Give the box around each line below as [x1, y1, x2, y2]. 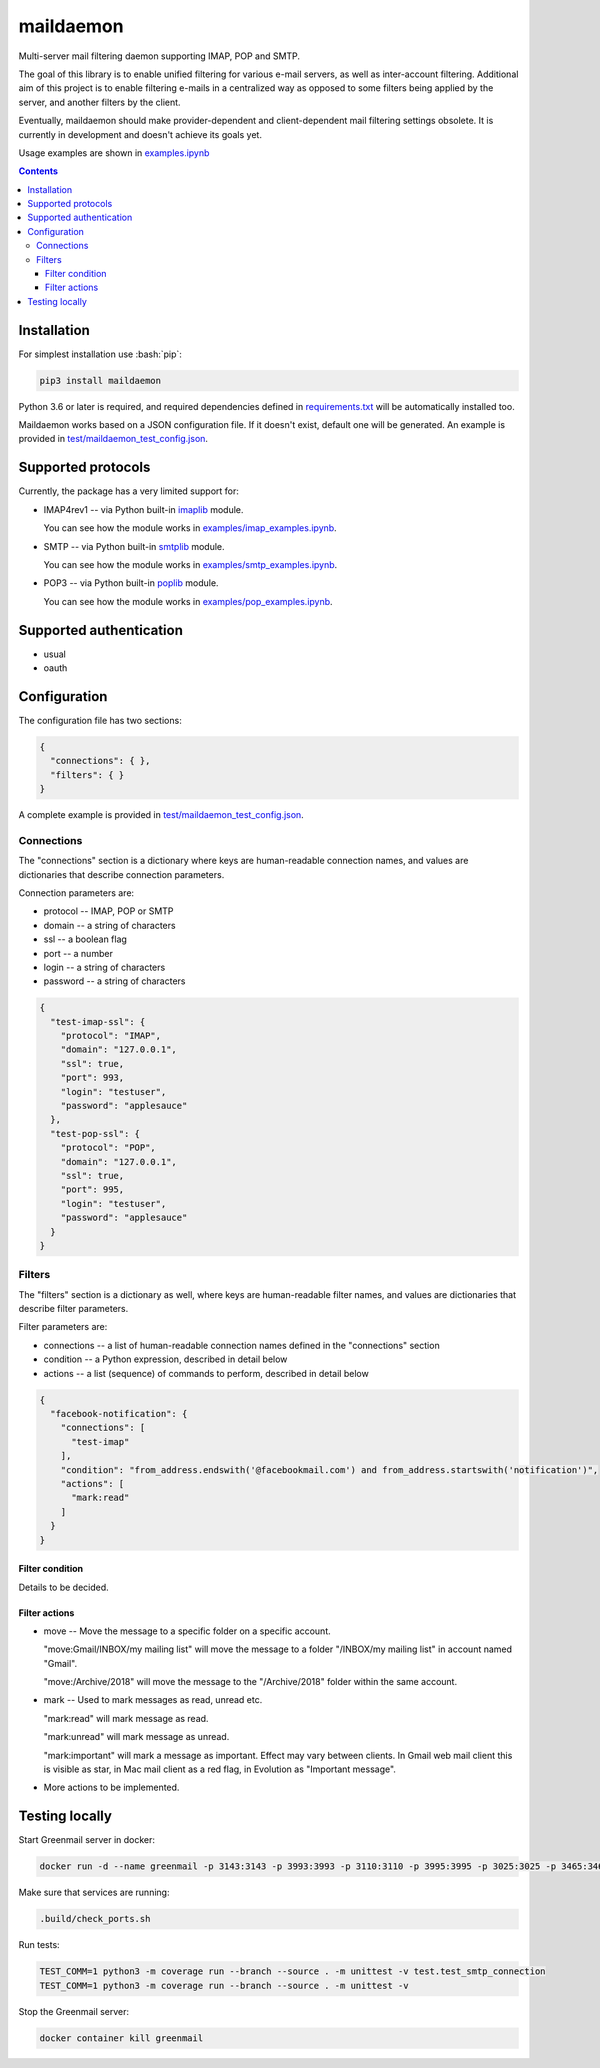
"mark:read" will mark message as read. [43, 1712, 209, 1724]
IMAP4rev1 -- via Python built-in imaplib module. [43, 503, 244, 515]
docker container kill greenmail [39, 2032, 204, 2044]
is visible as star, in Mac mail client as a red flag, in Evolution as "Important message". [43, 1763, 397, 1775]
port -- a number [43, 947, 114, 959]
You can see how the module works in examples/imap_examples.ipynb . [43, 522, 337, 534]
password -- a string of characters [43, 975, 186, 987]
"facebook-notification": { [50, 1408, 188, 1419]
